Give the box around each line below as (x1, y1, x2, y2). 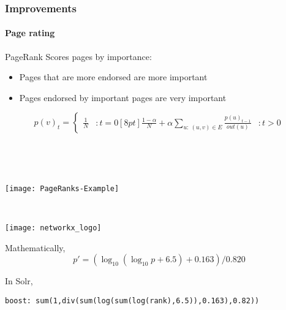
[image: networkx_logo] (5, 223, 102, 232)
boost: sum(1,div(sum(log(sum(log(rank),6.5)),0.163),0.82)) (5, 296, 260, 305)
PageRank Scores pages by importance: (5, 50, 152, 62)
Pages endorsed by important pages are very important (19, 91, 227, 104)
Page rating (5, 26, 55, 39)
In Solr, (5, 274, 33, 287)
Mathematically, (5, 241, 66, 254)
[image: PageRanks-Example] (5, 184, 119, 193)
